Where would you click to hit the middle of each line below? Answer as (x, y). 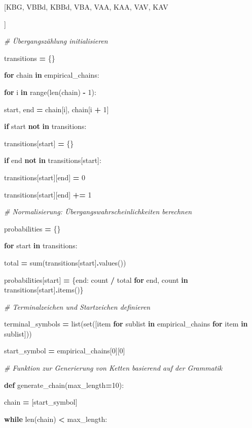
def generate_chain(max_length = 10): (64, 385)
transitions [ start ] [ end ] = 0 (45, 177)
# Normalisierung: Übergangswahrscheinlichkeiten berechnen (98, 211)
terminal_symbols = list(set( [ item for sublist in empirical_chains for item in (126, 324)
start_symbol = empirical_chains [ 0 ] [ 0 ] (65, 351)
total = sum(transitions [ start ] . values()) (65, 262)
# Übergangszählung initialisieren (56, 41)
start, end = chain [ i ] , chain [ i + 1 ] (57, 109)
